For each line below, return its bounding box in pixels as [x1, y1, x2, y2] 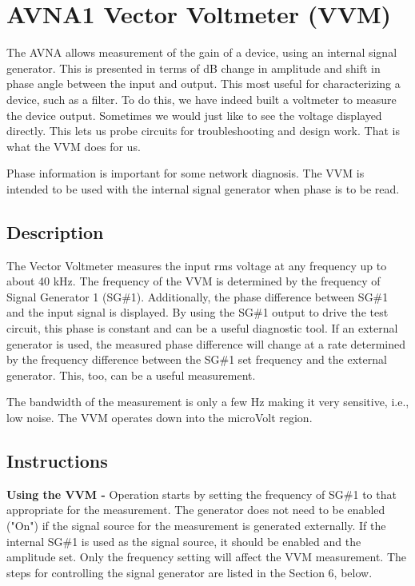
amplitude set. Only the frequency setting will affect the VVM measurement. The [6, 548, 406, 565]
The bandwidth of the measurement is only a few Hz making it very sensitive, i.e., [6, 393, 409, 410]
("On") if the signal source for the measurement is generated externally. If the [6, 517, 386, 533]
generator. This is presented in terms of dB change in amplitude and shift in [6, 59, 381, 76]
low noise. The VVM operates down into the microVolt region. [6, 409, 313, 426]
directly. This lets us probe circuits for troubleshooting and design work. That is [6, 122, 400, 139]
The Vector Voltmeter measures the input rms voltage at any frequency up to [6, 257, 387, 273]
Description [6, 219, 104, 244]
